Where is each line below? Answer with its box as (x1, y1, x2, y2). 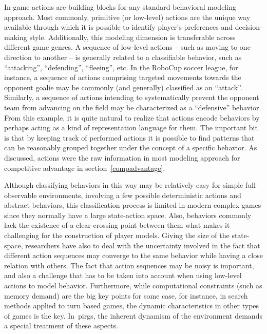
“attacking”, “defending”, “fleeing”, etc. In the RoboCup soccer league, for (4, 62, 238, 72)
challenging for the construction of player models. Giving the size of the (4, 230, 230, 241)
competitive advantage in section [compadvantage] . (4, 162, 165, 173)
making (4, 31, 27, 42)
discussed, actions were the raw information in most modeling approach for (4, 152, 240, 163)
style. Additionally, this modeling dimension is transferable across (29, 31, 236, 42)
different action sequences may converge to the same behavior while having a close (4, 250, 263, 261)
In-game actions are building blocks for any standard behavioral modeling (4, 2, 236, 12)
